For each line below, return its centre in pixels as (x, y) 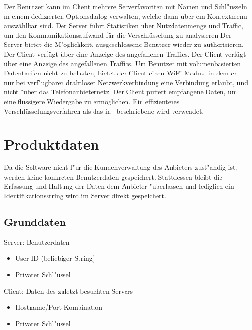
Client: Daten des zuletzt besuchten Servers (69, 291)
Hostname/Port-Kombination (59, 307)
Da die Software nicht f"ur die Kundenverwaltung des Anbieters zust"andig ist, (121, 167)
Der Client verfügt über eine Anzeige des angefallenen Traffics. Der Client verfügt (125, 53)
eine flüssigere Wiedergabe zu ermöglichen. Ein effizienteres (92, 101)
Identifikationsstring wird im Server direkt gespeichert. (85, 196)
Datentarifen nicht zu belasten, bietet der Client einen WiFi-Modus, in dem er (120, 73)
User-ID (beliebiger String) (55, 258)
